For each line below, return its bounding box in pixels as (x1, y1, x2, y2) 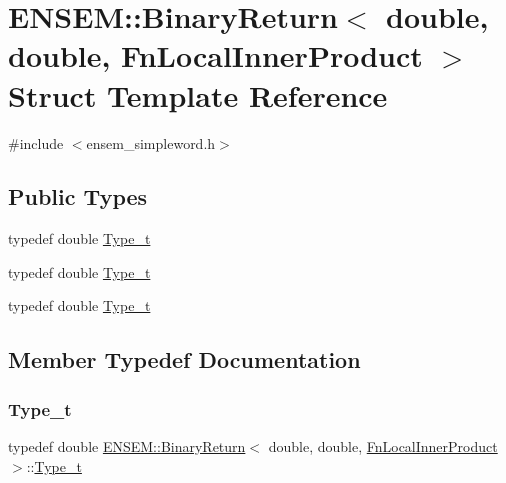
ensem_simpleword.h (86, 132, 216, 153)
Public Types (8, 181, 148, 212)
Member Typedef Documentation (8, 344, 361, 375)
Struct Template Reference (8, 74, 388, 115)
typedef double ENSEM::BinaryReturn (8, 436, 246, 457)
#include (8, 132, 64, 153)
